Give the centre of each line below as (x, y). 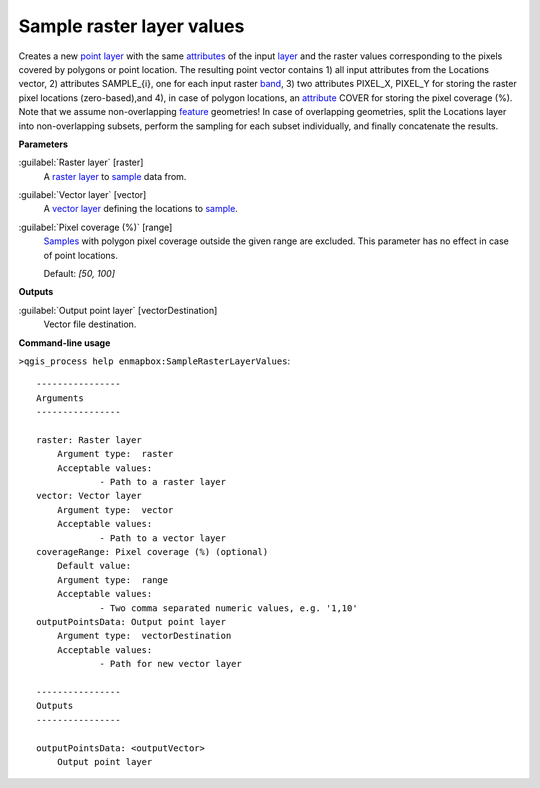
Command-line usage (64, 342)
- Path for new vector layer (170, 664)
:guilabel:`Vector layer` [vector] (82, 195)
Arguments (60, 398)
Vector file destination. (90, 324)
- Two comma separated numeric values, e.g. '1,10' (229, 608)
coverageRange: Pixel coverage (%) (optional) (152, 552)
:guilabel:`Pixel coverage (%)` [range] (95, 227)
